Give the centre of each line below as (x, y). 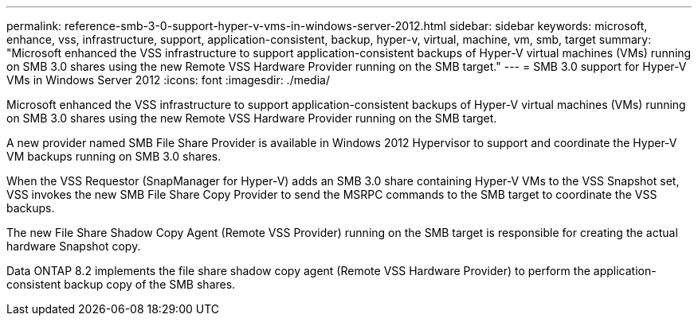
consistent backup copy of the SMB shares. (121, 284)
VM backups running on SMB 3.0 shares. (114, 156)
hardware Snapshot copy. (74, 246)
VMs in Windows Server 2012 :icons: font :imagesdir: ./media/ (168, 80)
